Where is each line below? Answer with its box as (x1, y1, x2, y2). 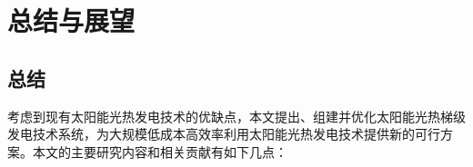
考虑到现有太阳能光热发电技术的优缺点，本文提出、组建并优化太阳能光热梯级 (7, 106, 466, 125)
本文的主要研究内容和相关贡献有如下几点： (32, 142, 287, 161)
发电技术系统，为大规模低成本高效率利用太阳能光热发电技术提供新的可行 (7, 124, 440, 143)
